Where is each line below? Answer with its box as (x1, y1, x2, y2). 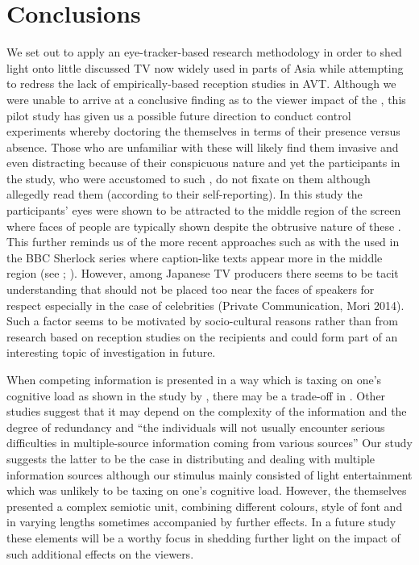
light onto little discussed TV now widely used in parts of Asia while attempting (6, 59, 404, 76)
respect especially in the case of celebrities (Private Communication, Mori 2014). (6, 296, 404, 313)
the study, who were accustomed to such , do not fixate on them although (6, 169, 371, 186)
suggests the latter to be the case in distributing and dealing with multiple (6, 450, 375, 467)
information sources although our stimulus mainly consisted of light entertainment (6, 466, 413, 483)
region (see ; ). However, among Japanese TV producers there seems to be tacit (6, 265, 399, 282)
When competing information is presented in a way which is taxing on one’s (6, 371, 382, 387)
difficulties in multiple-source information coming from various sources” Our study (6, 434, 413, 451)
